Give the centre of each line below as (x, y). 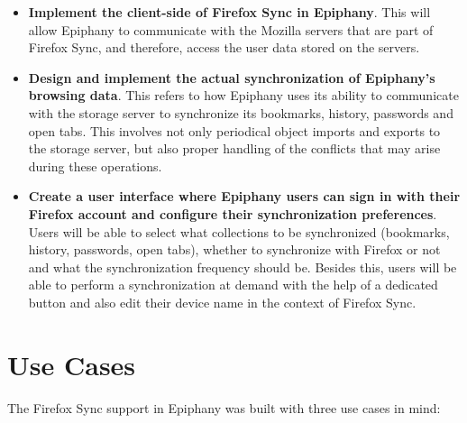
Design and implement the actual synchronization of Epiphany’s (232, 77)
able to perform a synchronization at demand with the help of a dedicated (233, 285)
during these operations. (95, 166)
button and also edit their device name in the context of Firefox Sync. (222, 302)
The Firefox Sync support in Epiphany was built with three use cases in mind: (224, 407)
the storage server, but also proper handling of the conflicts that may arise (234, 148)
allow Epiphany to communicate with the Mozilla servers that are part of (231, 29)
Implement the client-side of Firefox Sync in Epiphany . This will (229, 12)
